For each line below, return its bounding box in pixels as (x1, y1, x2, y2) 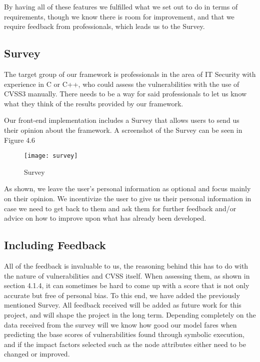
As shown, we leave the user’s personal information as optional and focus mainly (4, 183, 251, 194)
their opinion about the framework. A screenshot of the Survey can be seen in (4, 124, 242, 135)
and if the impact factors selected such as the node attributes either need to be (4, 339, 246, 349)
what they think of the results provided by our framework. (4, 98, 183, 108)
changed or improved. (4, 349, 70, 359)
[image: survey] (24, 152, 78, 160)
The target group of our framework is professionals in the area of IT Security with (4, 68, 256, 79)
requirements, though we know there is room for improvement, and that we (4, 11, 234, 21)
